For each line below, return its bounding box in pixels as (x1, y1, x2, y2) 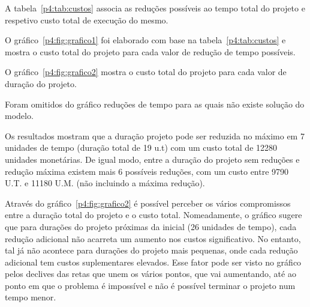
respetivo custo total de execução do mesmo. (5, 13, 168, 26)
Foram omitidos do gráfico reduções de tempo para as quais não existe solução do (5, 97, 305, 110)
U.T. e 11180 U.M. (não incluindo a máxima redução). (5, 177, 205, 189)
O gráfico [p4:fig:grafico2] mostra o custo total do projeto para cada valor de (5, 65, 287, 78)
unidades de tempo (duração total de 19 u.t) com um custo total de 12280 (5, 141, 278, 154)
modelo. (5, 109, 34, 122)
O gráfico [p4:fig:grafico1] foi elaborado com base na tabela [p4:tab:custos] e (5, 34, 286, 46)
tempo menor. (5, 291, 56, 303)
